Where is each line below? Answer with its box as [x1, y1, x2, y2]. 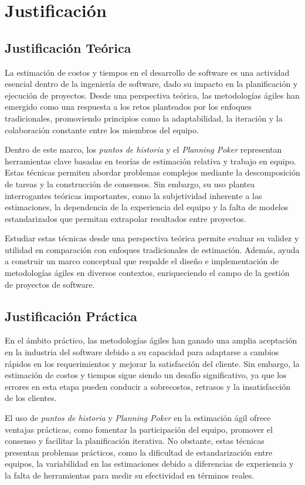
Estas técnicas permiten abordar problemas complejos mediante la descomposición [5, 166, 300, 178]
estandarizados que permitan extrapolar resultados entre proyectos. [5, 212, 246, 224]
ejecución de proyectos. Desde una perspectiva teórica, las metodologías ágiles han [5, 89, 300, 101]
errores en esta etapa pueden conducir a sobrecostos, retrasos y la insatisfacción [5, 380, 291, 392]
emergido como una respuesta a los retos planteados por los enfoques [5, 100, 252, 113]
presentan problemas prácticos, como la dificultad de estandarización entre [5, 446, 273, 458]
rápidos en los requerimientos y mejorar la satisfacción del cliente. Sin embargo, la [5, 357, 300, 369]
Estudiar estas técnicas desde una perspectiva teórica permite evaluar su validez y [5, 232, 299, 244]
